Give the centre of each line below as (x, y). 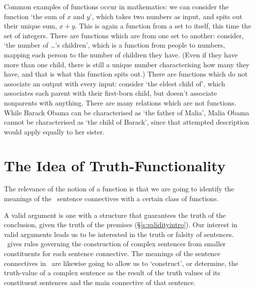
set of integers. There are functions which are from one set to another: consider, (124, 35)
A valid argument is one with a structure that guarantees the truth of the (115, 215)
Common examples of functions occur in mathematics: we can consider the (116, 6)
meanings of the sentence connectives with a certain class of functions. (111, 198)
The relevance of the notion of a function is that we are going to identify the (119, 189)
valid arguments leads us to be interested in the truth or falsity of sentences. (119, 234)
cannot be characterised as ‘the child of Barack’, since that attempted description (127, 122)
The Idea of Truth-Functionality (115, 165)
